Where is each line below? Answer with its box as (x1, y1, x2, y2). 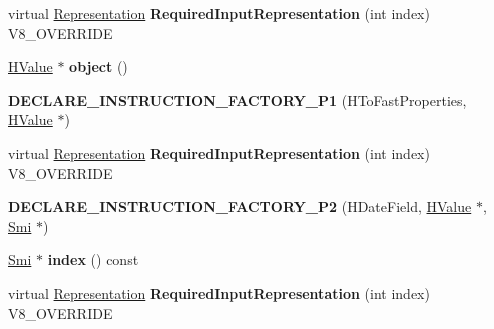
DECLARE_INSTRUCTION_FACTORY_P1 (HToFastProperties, (8, 89, 467, 110)
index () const (47, 249, 139, 270)
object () (69, 56, 128, 77)
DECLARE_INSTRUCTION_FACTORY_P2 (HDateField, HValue (8, 196, 472, 217)
